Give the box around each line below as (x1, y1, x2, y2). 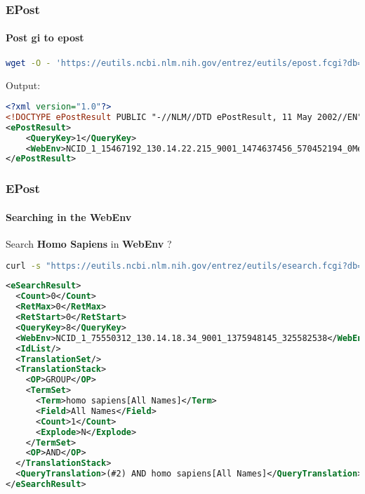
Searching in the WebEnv (6, 209, 132, 224)
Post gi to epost (6, 30, 84, 45)
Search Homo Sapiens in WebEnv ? (6, 236, 172, 251)
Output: (6, 77, 41, 92)
